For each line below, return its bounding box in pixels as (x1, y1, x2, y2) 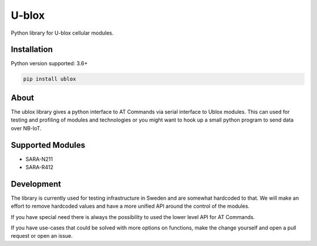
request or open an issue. (11, 232, 73, 240)
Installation (11, 45, 53, 55)
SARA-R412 (25, 164, 54, 171)
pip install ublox (23, 76, 76, 82)
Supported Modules (11, 140, 86, 150)
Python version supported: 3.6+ (11, 60, 88, 67)
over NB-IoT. (11, 124, 42, 132)
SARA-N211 (25, 156, 53, 163)
